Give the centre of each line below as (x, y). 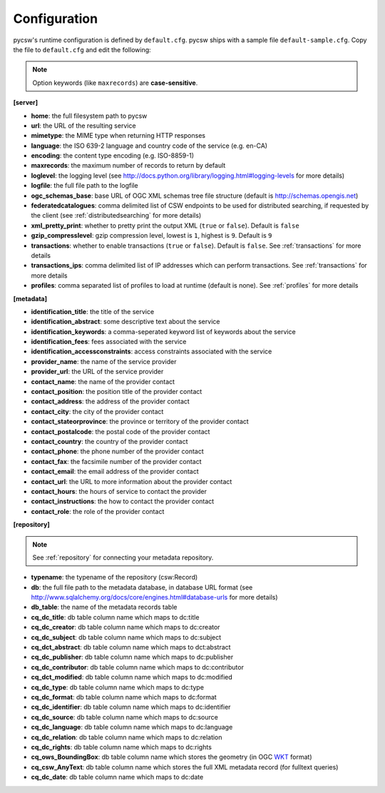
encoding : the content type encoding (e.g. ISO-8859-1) (113, 156)
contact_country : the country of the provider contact (109, 441)
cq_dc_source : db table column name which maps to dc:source (125, 717)
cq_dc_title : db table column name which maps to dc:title (115, 617)
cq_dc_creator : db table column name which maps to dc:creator (125, 627)
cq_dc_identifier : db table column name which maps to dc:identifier (131, 707)
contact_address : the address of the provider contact (111, 401)
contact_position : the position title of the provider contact (117, 392)
